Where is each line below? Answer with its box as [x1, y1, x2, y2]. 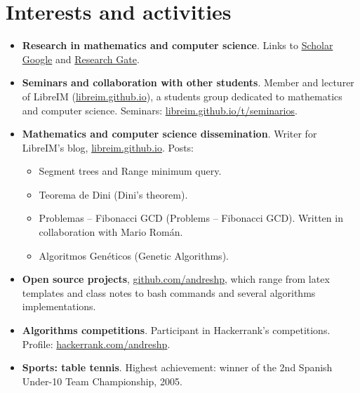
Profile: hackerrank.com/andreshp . [22, 336, 171, 351]
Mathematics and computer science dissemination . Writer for [22, 126, 317, 141]
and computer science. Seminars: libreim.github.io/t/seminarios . [22, 102, 298, 117]
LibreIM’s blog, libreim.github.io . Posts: [22, 140, 194, 154]
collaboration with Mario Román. [39, 225, 183, 239]
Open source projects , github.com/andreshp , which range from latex [22, 272, 330, 286]
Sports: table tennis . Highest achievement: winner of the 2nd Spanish [22, 360, 333, 375]
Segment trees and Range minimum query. [39, 164, 222, 178]
